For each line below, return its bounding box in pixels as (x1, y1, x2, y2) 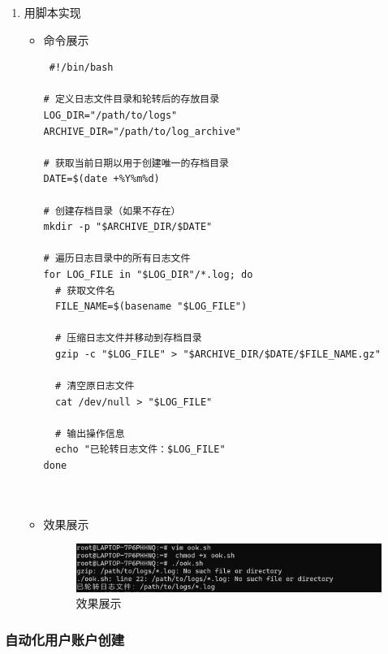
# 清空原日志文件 (54, 380, 135, 392)
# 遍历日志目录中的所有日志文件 (43, 253, 191, 265)
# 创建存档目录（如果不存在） (43, 205, 181, 217)
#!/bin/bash (49, 62, 114, 74)
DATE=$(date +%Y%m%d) (43, 173, 160, 185)
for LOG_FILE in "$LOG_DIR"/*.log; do (43, 268, 253, 280)
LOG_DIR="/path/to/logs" (43, 109, 178, 121)
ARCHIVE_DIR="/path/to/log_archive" (43, 125, 241, 137)
